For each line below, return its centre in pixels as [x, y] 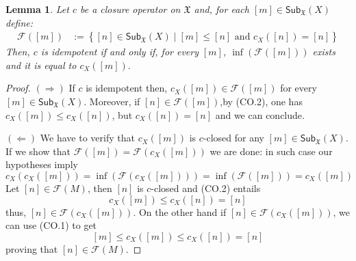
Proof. [18, 88]
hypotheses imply [42, 164]
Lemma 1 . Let [37, 9]
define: [20, 22]
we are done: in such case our [271, 151]
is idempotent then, [127, 88]
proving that [32, 248]
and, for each [221, 9]
